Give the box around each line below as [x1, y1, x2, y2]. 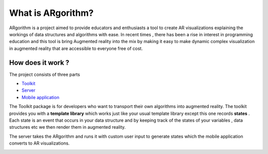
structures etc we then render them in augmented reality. [9, 124, 126, 130]
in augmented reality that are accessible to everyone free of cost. [9, 45, 143, 51]
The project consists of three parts [9, 71, 80, 77]
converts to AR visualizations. [9, 140, 70, 146]
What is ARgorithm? [9, 7, 94, 18]
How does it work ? [9, 58, 69, 67]
